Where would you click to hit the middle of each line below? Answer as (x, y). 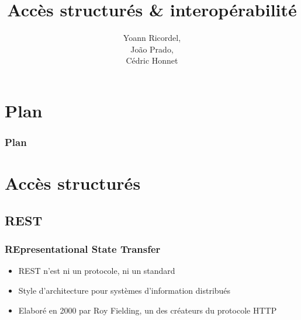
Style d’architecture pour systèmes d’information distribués (124, 290)
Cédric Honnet (152, 60)
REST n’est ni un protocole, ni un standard (97, 271)
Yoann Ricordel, (152, 38)
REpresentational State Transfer (83, 249)
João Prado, (152, 49)
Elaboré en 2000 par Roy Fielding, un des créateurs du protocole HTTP (148, 310)
